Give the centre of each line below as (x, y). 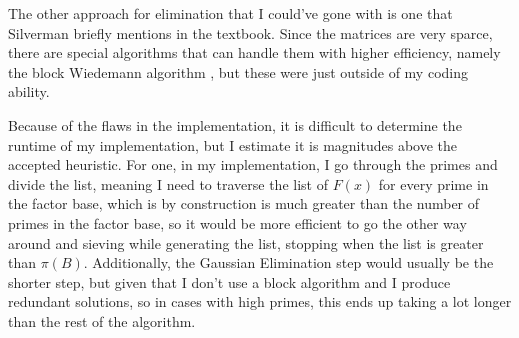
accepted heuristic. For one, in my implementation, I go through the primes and (253, 164)
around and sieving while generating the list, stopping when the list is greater (246, 242)
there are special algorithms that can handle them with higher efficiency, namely (254, 52)
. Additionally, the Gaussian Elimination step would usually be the (288, 262)
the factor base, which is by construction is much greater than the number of (244, 203)
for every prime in (433, 183)
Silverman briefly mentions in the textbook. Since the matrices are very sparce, (250, 32)
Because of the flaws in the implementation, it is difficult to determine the (235, 124)
